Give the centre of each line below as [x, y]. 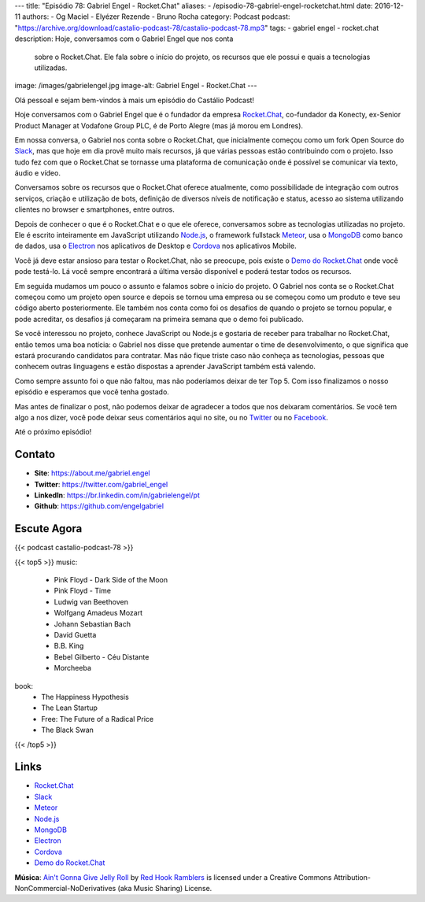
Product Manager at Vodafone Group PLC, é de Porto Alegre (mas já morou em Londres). [159, 125]
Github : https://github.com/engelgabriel [99, 506]
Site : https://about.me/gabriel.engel [92, 473]
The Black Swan [68, 730]
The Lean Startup [70, 708]
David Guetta [75, 635]
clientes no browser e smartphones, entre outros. [94, 209]
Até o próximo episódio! [53, 432]
